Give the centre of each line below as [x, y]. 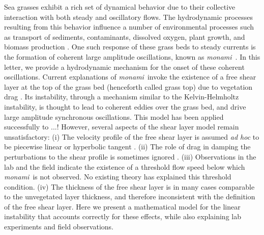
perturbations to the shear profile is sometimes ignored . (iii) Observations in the [130, 156]
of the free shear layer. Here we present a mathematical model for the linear [122, 206]
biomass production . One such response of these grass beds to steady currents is [130, 47]
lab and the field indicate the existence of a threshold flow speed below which [125, 166]
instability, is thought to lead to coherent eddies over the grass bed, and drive [125, 106]
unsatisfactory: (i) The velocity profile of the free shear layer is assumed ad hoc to [132, 136]
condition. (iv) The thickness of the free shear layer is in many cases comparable [129, 186]
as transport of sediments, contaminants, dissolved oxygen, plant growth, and [125, 36]
